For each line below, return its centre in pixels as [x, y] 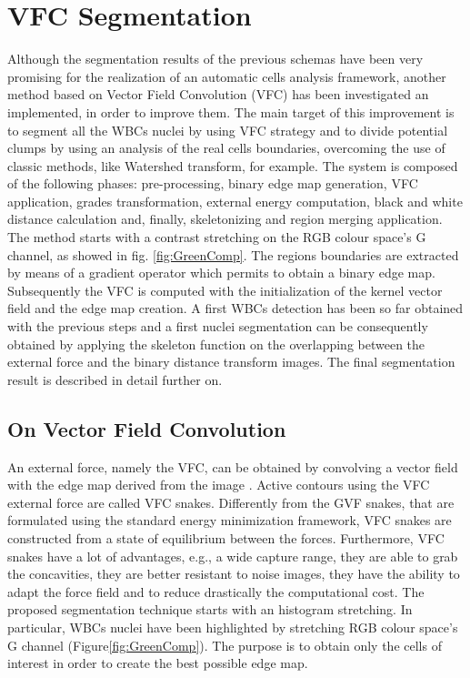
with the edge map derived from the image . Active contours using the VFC [219, 485]
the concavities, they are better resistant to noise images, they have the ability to [234, 574]
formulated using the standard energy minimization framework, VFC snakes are [230, 520]
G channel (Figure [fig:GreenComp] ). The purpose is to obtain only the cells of [225, 645]
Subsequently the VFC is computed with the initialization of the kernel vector [225, 290]
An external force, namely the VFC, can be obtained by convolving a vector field [233, 466]
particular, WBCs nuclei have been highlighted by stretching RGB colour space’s [233, 627]
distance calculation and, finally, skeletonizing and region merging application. [225, 219]
